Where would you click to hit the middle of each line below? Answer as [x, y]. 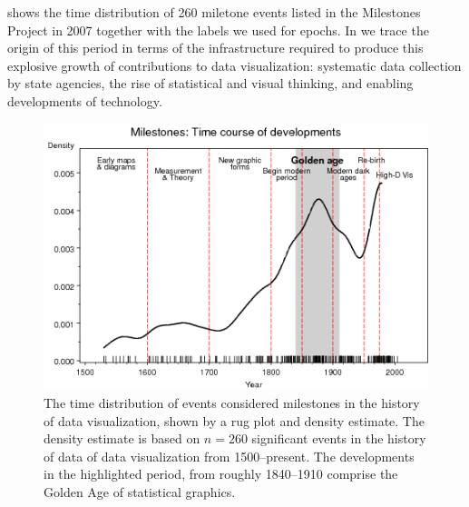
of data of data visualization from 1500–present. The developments [229, 456]
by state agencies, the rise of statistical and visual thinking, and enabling [210, 83]
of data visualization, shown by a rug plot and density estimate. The [234, 420]
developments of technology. [85, 100]
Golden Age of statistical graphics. [140, 491]
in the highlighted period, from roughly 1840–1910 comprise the [221, 474]
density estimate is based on [122, 438]
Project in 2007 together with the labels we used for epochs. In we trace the [218, 30]
